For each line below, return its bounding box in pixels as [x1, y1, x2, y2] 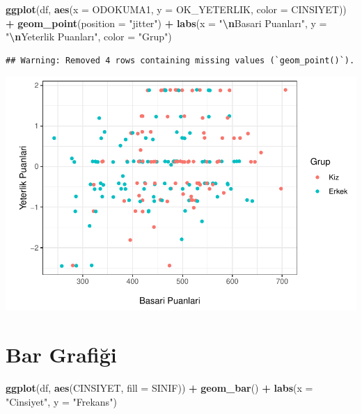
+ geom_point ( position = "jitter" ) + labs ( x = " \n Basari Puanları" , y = [6, 15, 327, 30]
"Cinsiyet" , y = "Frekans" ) [6, 394, 117, 408]
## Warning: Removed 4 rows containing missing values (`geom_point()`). [6, 55, 355, 65]
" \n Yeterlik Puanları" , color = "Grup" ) [6, 29, 172, 44]
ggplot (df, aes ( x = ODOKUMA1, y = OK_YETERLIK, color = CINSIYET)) [6, 2, 347, 16]
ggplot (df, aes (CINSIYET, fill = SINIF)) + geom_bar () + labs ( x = [6, 381, 313, 395]
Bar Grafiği [6, 340, 117, 369]
